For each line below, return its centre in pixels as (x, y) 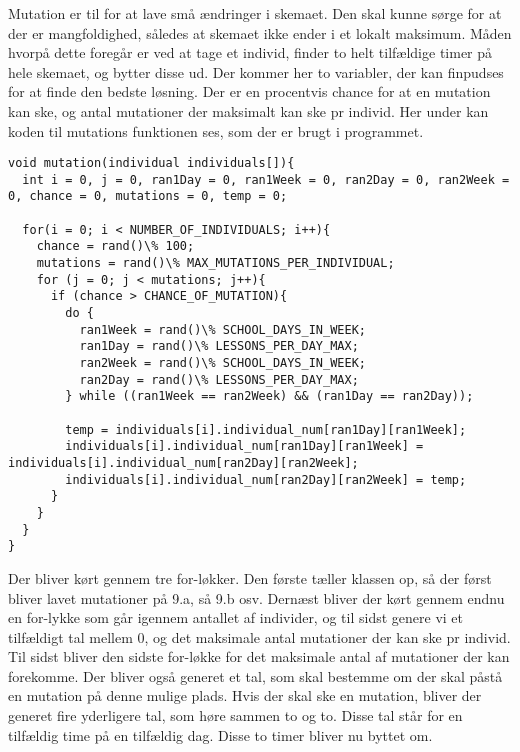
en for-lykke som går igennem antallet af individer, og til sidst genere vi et (235, 617)
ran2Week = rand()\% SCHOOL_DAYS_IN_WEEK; (222, 363)
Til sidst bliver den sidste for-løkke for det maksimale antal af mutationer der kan (259, 656)
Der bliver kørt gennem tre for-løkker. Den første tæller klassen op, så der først (250, 577)
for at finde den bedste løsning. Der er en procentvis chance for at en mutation (249, 91)
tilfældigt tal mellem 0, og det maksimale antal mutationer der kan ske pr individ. (259, 636)
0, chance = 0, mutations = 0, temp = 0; (148, 196)
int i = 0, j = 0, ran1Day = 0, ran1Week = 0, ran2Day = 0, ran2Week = (266, 179)
